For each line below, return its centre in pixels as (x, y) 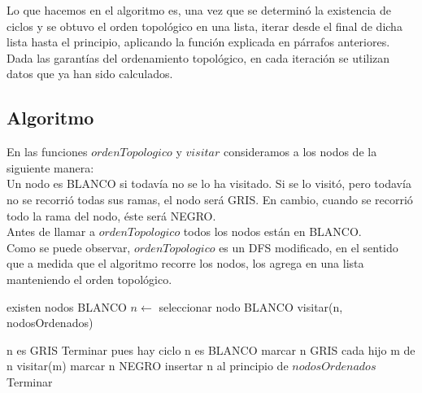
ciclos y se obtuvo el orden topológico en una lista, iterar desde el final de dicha (204, 26)
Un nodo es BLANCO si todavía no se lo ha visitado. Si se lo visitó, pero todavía (209, 183)
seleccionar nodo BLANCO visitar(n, (251, 306)
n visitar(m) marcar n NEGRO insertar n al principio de (148, 366)
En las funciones (47, 152)
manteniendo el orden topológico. (89, 279)
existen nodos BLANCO (67, 306)
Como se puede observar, (69, 247)
